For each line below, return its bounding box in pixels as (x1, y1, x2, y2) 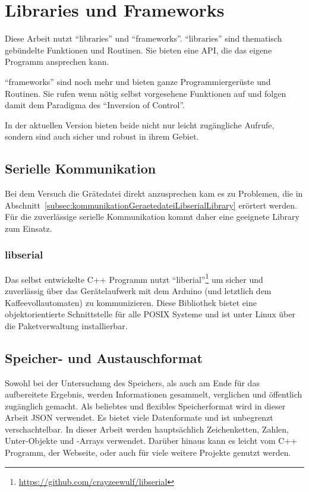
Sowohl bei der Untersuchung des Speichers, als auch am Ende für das (5, 376, 260, 389)
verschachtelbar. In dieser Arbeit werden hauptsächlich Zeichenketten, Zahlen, (5, 422, 289, 435)
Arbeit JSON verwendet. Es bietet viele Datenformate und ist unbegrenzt (5, 411, 273, 424)
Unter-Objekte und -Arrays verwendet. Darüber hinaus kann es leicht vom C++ (5, 434, 298, 447)
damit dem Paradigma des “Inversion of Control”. (5, 99, 185, 111)
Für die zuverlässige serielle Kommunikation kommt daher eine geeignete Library (5, 210, 299, 223)
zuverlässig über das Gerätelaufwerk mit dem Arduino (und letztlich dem (5, 284, 272, 297)
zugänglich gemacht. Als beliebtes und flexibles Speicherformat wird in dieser (5, 399, 286, 412)
